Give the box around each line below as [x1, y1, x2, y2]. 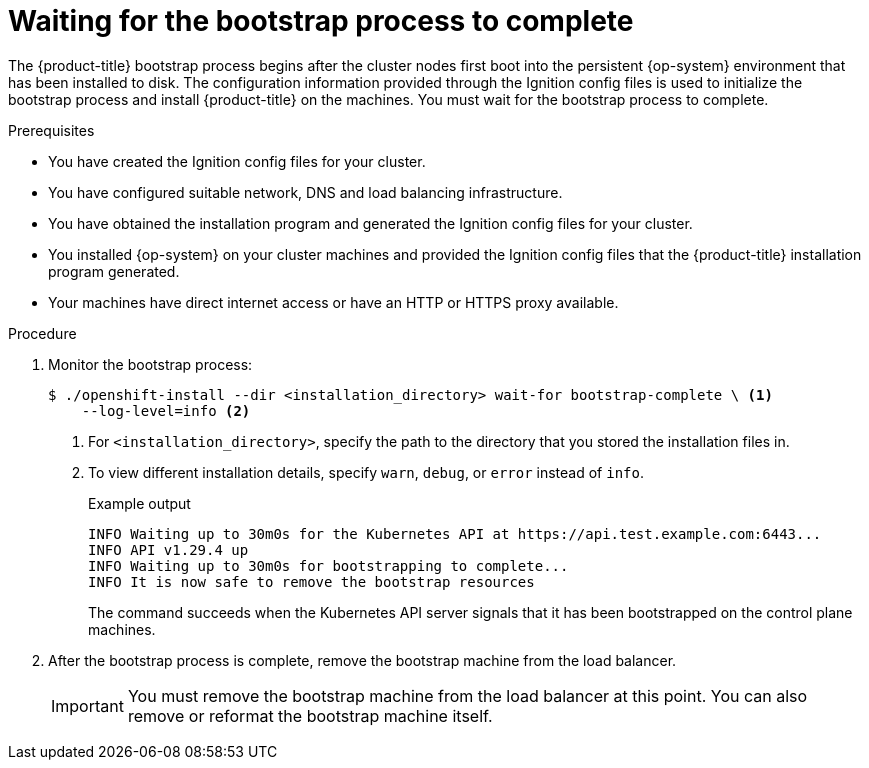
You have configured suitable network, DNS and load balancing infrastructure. [48, 183, 563, 201]
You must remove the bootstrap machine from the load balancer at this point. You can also [127, 685, 808, 706]
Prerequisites [8, 121, 95, 139]
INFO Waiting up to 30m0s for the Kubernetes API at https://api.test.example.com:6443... [88, 525, 822, 542]
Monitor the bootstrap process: [48, 355, 253, 373]
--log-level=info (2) [81, 402, 251, 419]
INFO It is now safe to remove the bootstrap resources [88, 573, 535, 590]
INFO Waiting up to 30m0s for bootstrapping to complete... [88, 557, 569, 574]
